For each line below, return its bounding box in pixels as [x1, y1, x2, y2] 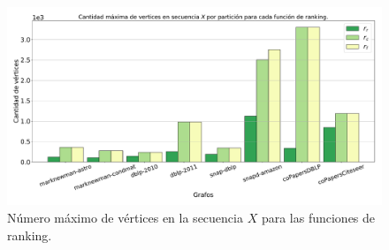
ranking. [7, 225, 52, 244]
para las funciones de [261, 208, 376, 227]
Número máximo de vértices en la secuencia [7, 208, 243, 227]
